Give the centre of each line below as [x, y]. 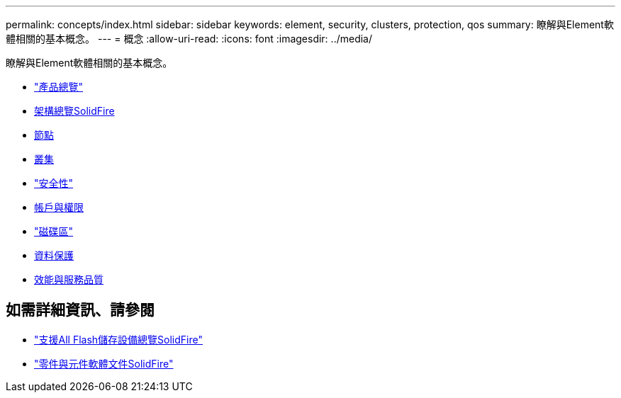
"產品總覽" [59, 87]
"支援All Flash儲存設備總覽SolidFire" [118, 339]
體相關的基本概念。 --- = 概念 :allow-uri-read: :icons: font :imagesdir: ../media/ [189, 39]
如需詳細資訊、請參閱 [80, 310]
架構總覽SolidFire [74, 111]
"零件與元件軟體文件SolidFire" [104, 363]
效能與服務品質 [69, 279]
